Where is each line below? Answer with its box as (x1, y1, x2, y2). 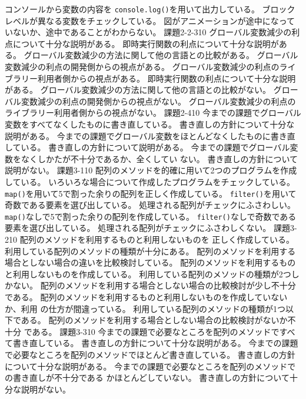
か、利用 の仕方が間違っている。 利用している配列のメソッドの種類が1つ (5, 302, 285, 314)
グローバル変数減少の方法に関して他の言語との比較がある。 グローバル (24, 49, 298, 61)
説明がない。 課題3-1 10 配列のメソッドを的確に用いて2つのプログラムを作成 (5, 164, 297, 176)
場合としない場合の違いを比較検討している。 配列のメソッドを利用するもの (5, 256, 296, 269)
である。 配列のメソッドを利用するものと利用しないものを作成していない (5, 291, 288, 303)
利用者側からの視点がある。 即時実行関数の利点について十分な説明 (37, 72, 296, 84)
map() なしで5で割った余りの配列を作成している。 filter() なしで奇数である (5, 210, 297, 222)
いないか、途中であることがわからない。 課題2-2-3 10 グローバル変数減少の (5, 26, 292, 38)
